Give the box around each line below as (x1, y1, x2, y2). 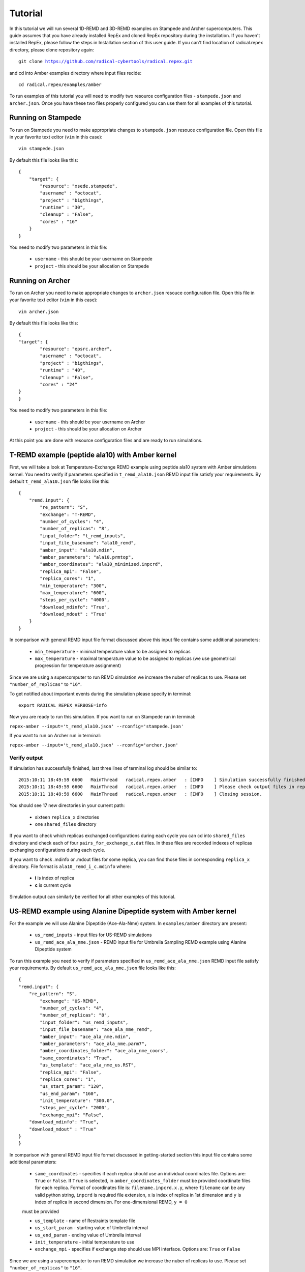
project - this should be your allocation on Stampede (35, 263, 149, 269)
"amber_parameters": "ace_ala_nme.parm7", (40, 1040, 147, 1047)
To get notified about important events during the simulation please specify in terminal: (9, 690, 192, 697)
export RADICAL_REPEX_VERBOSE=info (18, 703, 107, 708)
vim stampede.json (18, 146, 65, 152)
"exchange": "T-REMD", (40, 511, 97, 517)
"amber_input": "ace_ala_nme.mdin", (40, 1033, 132, 1039)
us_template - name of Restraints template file (35, 1218, 136, 1224)
